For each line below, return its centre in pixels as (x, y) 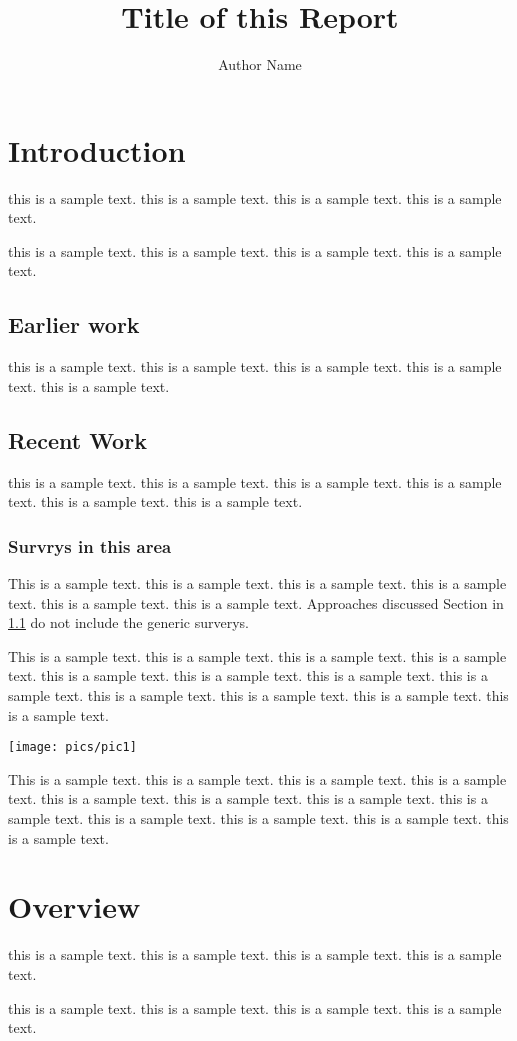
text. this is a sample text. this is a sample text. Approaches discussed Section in (256, 602)
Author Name (260, 64)
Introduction (97, 149)
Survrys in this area (90, 545)
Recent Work (77, 439)
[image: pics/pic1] (72, 747)
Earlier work (74, 324)
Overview (74, 906)
